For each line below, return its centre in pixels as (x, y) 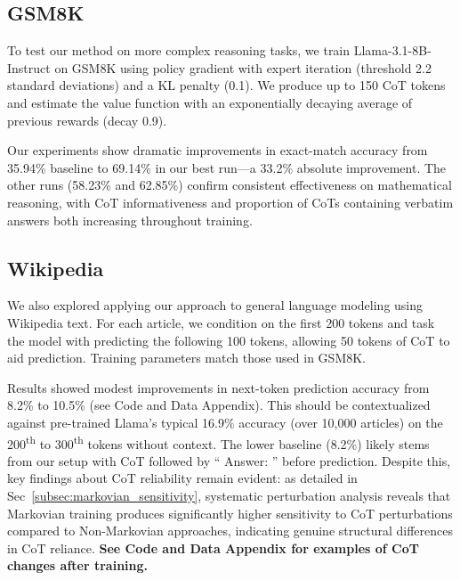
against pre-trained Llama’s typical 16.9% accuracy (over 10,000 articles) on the (225, 422)
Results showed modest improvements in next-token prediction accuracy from (218, 387)
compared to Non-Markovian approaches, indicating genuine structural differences (230, 531)
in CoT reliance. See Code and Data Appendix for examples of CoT (213, 547)
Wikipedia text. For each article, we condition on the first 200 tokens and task (221, 322)
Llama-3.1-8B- (392, 50)
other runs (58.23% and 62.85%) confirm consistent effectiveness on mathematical (230, 185)
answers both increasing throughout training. (130, 220)
